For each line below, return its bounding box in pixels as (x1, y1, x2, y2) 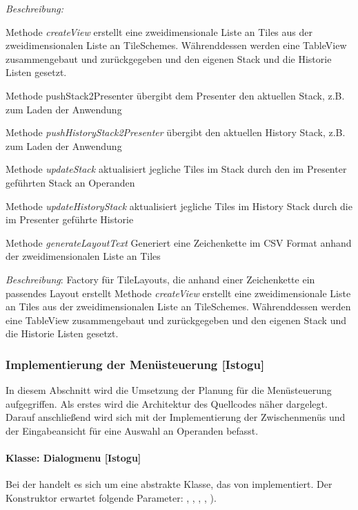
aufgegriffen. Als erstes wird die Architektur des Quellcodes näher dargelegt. (6, 396, 328, 410)
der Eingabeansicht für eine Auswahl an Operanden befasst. (6, 423, 259, 437)
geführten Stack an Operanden (6, 175, 135, 189)
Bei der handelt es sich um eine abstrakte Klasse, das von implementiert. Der (6, 477, 332, 491)
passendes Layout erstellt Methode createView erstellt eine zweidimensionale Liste (6, 285, 351, 300)
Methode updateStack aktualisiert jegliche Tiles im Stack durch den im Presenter (6, 162, 347, 176)
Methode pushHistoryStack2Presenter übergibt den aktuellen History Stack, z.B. (6, 125, 346, 140)
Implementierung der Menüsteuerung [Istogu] (6, 355, 265, 372)
